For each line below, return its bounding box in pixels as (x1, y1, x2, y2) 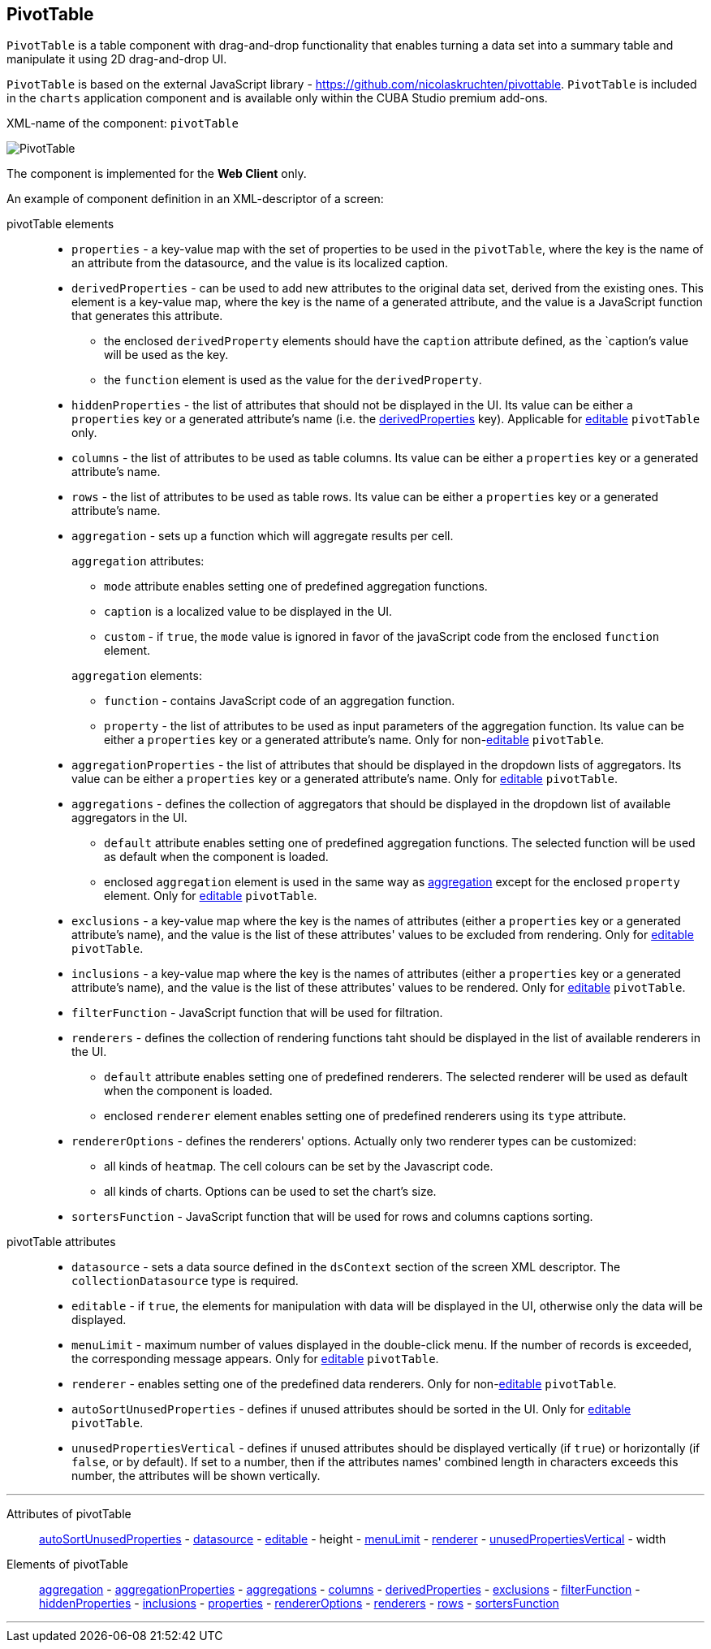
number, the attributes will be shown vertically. (71, 1469, 321, 1483)
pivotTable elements (6, 217, 114, 232)
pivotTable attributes (6, 1235, 116, 1249)
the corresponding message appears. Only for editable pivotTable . (71, 1352, 439, 1366)
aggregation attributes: (71, 554, 205, 569)
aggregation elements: (71, 669, 202, 683)
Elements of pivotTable (6, 1557, 129, 1572)
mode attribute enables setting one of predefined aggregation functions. (104, 579, 488, 594)
